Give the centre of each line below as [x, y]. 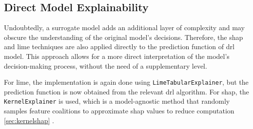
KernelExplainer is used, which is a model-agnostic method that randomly [117, 101]
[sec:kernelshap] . [29, 120]
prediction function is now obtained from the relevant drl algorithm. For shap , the [126, 91]
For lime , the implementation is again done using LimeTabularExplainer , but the [126, 82]
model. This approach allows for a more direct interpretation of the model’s [117, 56]
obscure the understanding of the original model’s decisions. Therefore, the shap [124, 37]
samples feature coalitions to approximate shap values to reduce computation [119, 111]
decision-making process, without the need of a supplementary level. [106, 65]
